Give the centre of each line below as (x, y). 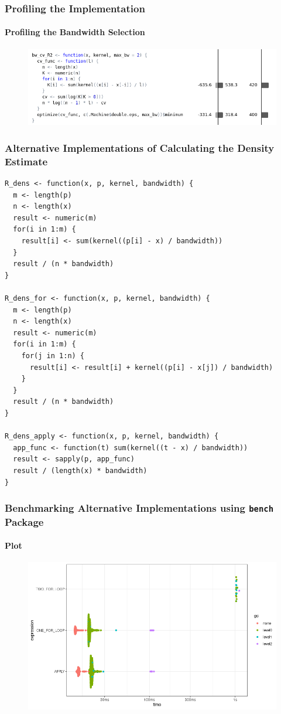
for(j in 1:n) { (53, 356)
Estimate (26, 161)
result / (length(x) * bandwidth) (80, 470)
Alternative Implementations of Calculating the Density (140, 147)
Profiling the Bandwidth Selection (75, 32)
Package (24, 521)
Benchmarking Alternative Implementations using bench (139, 508)
